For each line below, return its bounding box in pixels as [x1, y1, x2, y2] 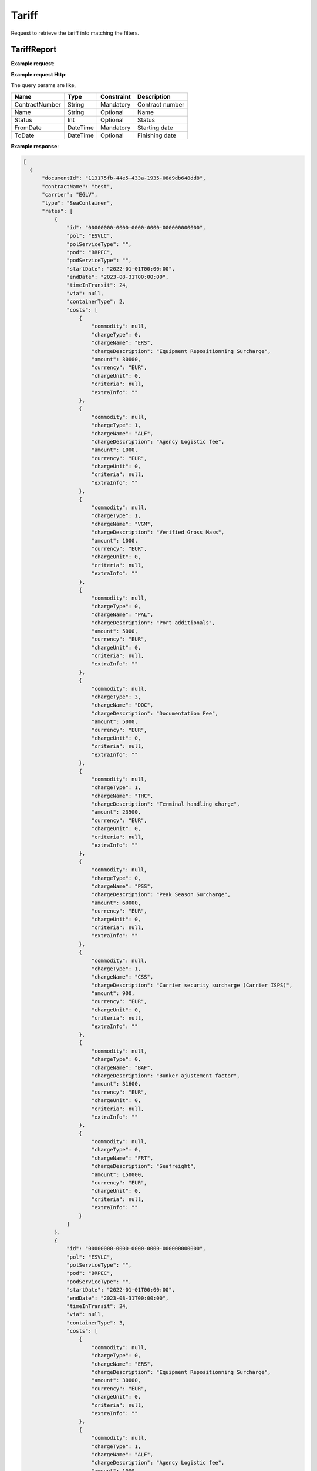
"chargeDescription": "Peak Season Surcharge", [91, 891, 231, 898]
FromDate [14, 124, 42, 132]
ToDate [14, 131, 35, 139]
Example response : [11, 142, 59, 149]
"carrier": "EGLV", [42, 191, 98, 198]
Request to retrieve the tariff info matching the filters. [11, 29, 140, 36]
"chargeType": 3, [91, 694, 141, 700]
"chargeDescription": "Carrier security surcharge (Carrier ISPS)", [91, 981, 293, 989]
